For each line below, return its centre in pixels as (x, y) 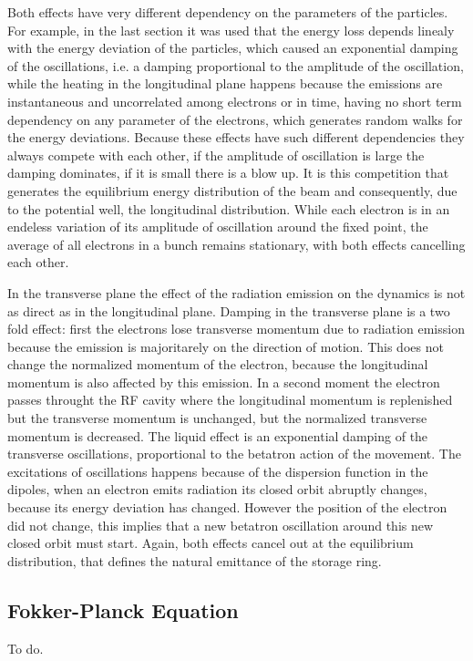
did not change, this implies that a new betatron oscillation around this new (221, 525)
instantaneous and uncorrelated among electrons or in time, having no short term (235, 101)
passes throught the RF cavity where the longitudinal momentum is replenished (230, 400)
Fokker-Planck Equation (123, 609)
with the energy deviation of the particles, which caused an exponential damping (233, 48)
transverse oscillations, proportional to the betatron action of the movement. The (234, 454)
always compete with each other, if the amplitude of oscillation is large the (216, 155)
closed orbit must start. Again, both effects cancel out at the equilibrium (211, 543)
